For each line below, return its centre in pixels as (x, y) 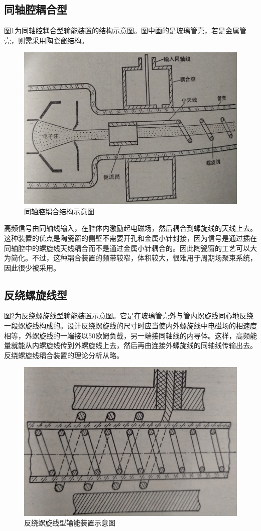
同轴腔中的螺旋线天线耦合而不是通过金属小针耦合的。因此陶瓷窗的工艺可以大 (130, 248)
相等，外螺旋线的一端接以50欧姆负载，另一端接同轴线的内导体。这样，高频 (127, 335)
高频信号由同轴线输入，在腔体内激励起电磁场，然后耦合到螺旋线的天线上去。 (130, 228)
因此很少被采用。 (32, 267)
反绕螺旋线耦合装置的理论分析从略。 (64, 355)
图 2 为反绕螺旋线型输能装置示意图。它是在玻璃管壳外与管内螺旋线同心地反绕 (129, 316)
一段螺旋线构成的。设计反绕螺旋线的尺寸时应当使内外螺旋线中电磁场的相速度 (130, 326)
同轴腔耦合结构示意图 (59, 211)
